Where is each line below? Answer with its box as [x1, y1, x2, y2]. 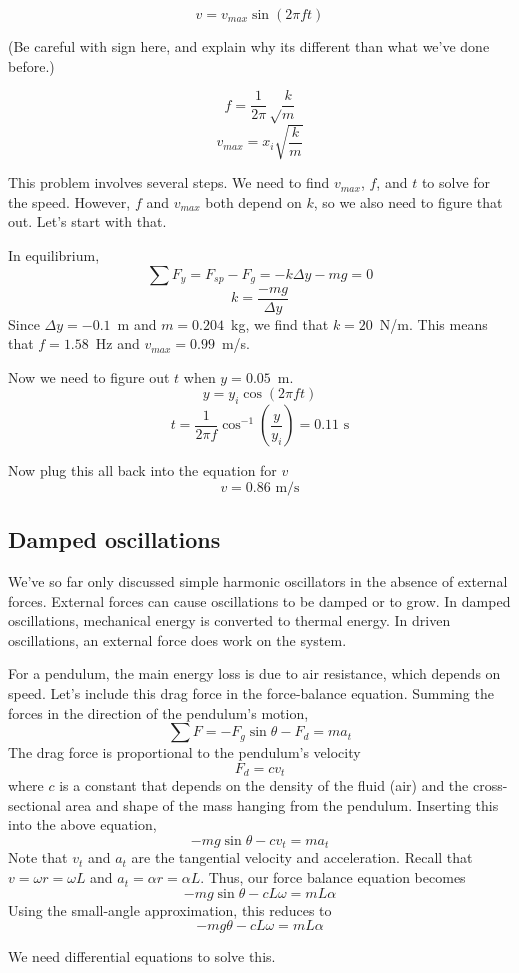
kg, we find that [230, 313, 329, 334]
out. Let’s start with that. [8, 211, 167, 232]
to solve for [421, 172, 491, 193]
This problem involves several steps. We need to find [8, 172, 330, 193]
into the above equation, [8, 814, 157, 835]
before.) [8, 55, 55, 76]
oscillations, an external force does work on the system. [8, 629, 347, 650]
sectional [8, 794, 61, 815]
